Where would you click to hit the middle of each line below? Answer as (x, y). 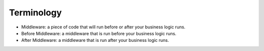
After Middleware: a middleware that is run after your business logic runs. (95, 40)
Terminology (35, 13)
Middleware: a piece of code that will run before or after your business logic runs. (103, 27)
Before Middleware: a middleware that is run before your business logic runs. (99, 33)
